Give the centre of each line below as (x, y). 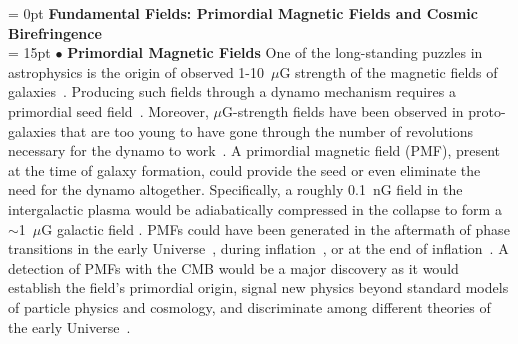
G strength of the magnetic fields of (388, 71)
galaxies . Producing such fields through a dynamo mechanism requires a (232, 91)
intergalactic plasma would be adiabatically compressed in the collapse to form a (255, 208)
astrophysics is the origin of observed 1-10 (136, 71)
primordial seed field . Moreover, (108, 110)
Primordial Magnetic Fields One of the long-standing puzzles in (275, 52)
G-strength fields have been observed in (343, 110)
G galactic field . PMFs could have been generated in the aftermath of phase (275, 228)
